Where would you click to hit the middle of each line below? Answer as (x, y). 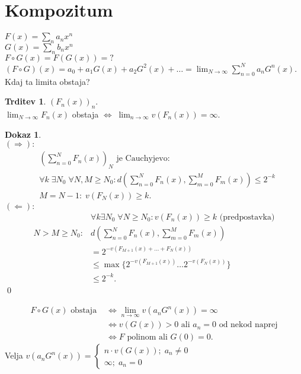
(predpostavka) (247, 217)
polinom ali (147, 337)
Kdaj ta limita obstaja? (47, 81)
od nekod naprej (248, 325)
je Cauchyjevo (142, 159)
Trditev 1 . (25, 101)
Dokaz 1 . (23, 134)
